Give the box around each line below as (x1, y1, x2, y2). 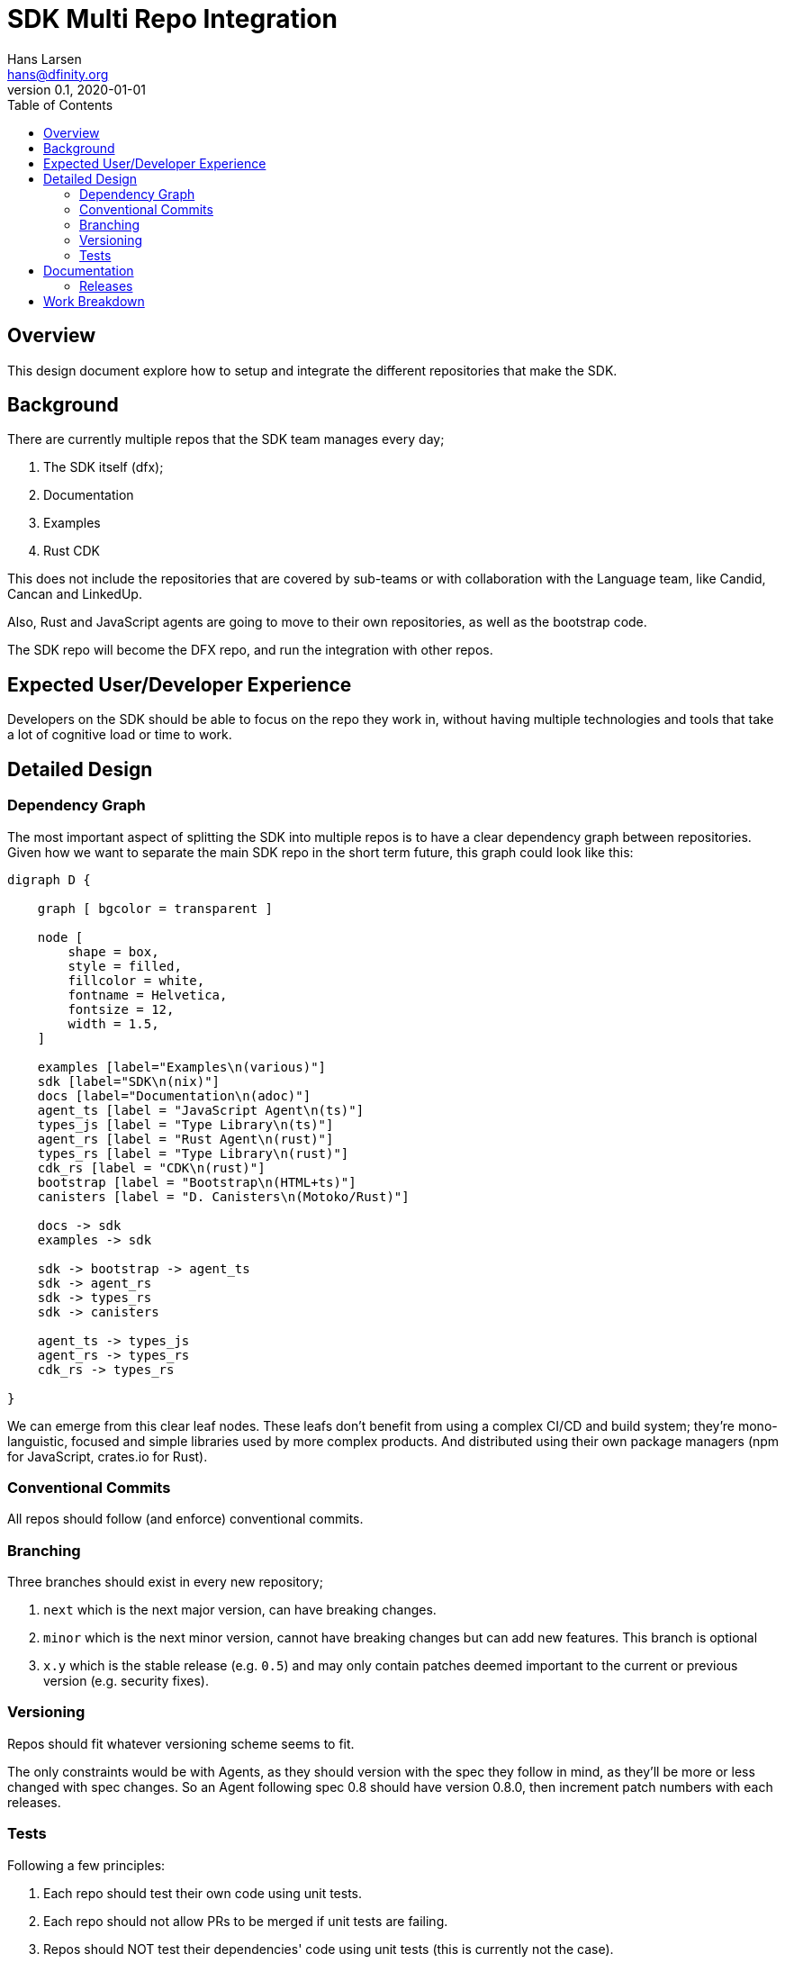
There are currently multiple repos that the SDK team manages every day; (7, 431, 445, 448)
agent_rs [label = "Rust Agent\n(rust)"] (37, 1131, 334, 1146)
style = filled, (68, 958, 182, 973)
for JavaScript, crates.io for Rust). (7, 1448, 208, 1464)
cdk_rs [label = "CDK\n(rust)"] (37, 1160, 266, 1175)
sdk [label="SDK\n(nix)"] (37, 1073, 221, 1089)
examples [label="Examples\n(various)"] (37, 1059, 327, 1074)
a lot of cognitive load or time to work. (7, 727, 232, 743)
